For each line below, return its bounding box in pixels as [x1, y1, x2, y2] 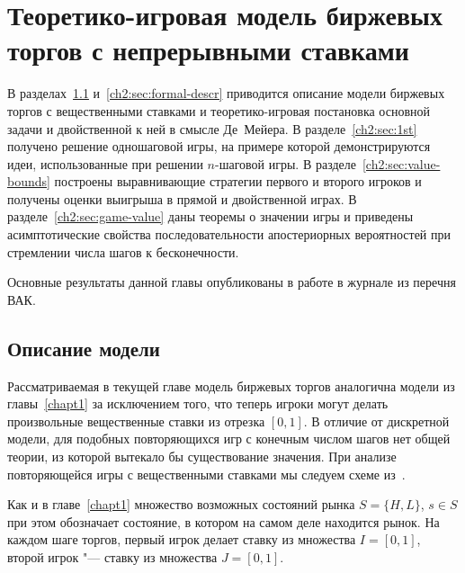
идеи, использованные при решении [7, 154, 203, 173]
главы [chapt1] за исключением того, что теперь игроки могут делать [7, 394, 389, 413]
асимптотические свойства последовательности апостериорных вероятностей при [7, 225, 452, 244]
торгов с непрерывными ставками [7, 31, 410, 68]
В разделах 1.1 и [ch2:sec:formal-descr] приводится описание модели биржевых [7, 84, 445, 103]
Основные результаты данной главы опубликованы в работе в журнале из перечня [7, 273, 456, 291]
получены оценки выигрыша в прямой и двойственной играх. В [7, 189, 357, 208]
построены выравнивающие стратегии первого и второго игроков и [54, 172, 422, 191]
